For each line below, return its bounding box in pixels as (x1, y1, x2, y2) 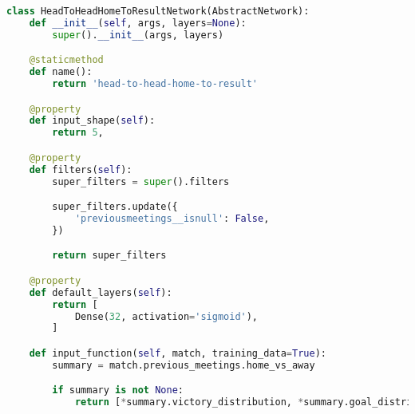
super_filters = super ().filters (52, 175, 230, 187)
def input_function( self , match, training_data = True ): (29, 347, 326, 359)
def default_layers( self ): (29, 286, 172, 298)
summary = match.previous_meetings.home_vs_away (52, 359, 315, 371)
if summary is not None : (52, 384, 184, 396)
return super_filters (52, 250, 167, 262)
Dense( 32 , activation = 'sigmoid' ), (74, 310, 259, 322)
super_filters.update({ (52, 201, 178, 213)
